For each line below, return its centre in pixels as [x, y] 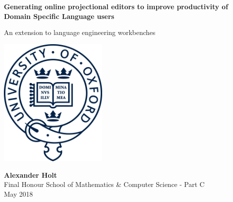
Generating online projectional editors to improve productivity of [116, 6]
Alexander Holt [30, 175]
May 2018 [18, 194]
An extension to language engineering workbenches [80, 32]
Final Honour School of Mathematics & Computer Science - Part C [104, 184]
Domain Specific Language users [59, 16]
